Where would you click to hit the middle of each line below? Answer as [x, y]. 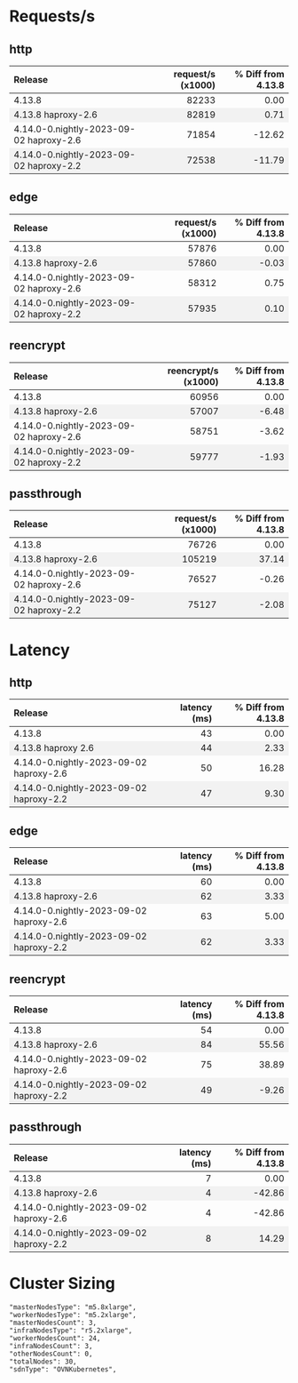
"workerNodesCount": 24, [55, 1338]
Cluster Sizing [62, 1284]
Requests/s [52, 16]
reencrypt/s [193, 371]
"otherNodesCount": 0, [51, 1354]
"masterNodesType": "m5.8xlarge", [73, 1307]
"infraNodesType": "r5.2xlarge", [71, 1331]
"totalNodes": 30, [43, 1362]
